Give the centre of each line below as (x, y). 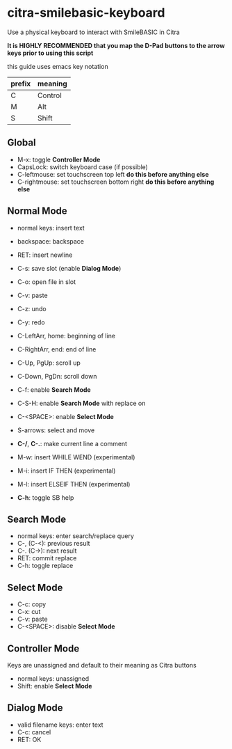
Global (22, 143)
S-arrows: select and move (56, 430)
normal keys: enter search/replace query (75, 536)
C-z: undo (32, 308)
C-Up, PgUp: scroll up (49, 363)
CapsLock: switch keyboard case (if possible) (82, 167)
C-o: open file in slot (47, 282)
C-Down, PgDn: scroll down (57, 376)
